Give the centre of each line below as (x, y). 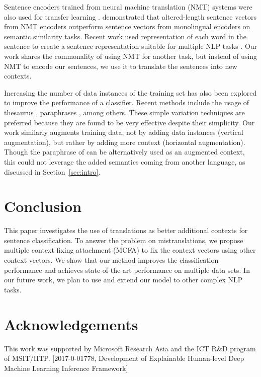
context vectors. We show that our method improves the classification (111, 260)
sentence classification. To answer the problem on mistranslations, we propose (124, 240)
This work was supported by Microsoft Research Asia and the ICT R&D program (130, 348)
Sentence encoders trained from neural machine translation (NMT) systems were (128, 7)
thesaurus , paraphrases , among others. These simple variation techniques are (124, 112)
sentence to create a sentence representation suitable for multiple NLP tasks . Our (131, 46)
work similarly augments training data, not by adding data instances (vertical (124, 132)
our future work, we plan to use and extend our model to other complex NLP (123, 280)
